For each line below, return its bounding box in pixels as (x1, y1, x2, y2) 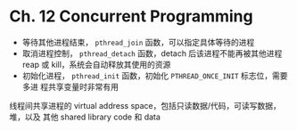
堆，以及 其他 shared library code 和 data (9, 111, 161, 122)
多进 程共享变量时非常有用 (21, 81, 119, 92)
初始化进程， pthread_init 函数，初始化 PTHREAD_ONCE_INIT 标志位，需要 (21, 70, 288, 81)
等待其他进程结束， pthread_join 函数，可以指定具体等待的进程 (21, 37, 255, 47)
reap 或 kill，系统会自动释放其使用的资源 (21, 59, 171, 70)
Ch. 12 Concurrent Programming (9, 6, 253, 27)
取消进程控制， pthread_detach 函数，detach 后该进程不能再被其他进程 (21, 47, 283, 59)
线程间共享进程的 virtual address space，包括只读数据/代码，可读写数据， (9, 100, 281, 111)
